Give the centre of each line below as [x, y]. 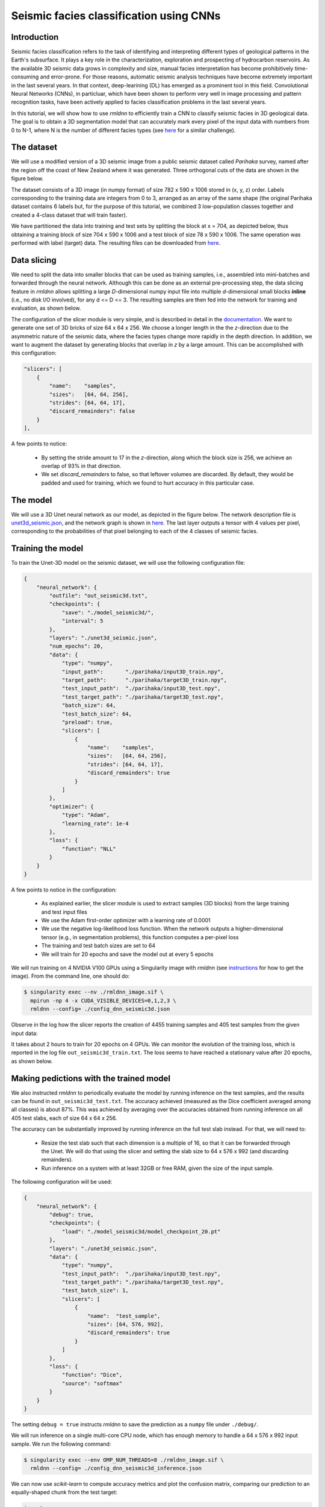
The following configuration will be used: [62, 1182]
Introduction [35, 37]
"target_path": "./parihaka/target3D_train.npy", [144, 680]
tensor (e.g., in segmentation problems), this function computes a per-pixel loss [140, 937]
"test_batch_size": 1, [95, 1291]
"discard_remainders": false [92, 411]
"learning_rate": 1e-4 [95, 823]
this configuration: [34, 353]
